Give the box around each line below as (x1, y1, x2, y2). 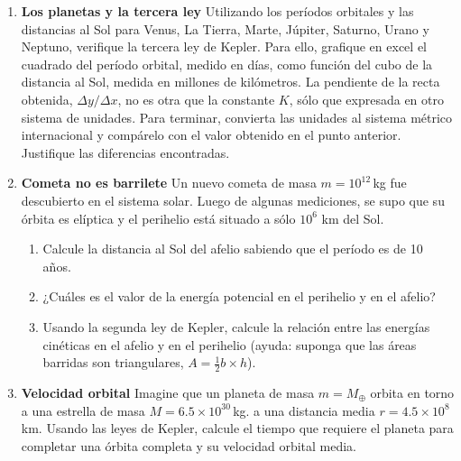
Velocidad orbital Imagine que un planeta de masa (21, 383, 315, 401)
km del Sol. (321, 208, 384, 227)
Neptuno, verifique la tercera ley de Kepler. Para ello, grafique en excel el (21, 37, 427, 56)
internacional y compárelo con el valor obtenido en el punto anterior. (21, 125, 401, 144)
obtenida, (21, 89, 73, 108)
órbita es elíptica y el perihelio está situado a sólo (21, 208, 296, 227)
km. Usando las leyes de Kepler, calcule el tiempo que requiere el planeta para (21, 419, 454, 438)
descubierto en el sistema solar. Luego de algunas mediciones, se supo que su (21, 190, 445, 209)
